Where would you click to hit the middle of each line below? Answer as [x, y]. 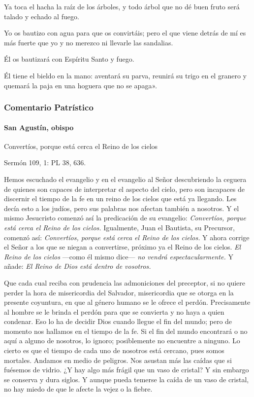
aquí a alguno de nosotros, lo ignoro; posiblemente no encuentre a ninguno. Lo [122, 341]
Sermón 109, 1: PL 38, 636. [45, 162]
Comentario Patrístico [49, 107]
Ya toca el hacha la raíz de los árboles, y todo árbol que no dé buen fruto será [122, 6]
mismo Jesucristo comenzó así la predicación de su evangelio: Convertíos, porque [125, 218]
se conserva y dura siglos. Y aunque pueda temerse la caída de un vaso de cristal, [127, 379]
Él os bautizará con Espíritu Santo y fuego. [69, 59]
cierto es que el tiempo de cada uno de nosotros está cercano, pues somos [114, 350]
